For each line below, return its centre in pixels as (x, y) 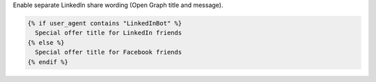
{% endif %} (48, 62)
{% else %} (46, 42)
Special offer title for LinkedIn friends (109, 33)
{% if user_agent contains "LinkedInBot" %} (105, 23)
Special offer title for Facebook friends (109, 52)
